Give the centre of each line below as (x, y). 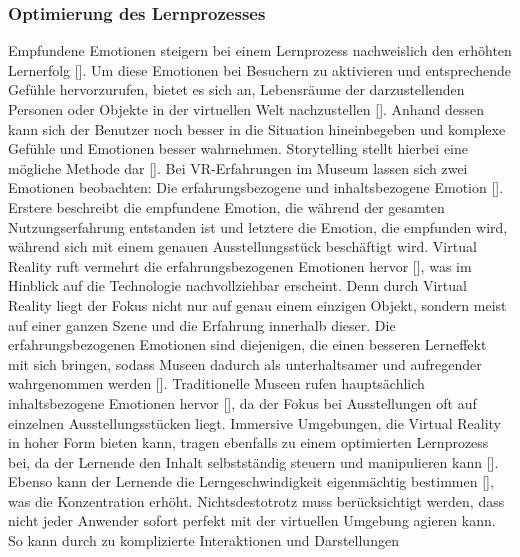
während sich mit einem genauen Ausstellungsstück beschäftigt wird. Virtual (242, 246)
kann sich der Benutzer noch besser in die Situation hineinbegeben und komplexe (257, 128)
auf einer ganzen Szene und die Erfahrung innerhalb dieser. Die (202, 324)
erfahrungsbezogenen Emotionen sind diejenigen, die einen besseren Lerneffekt (247, 344)
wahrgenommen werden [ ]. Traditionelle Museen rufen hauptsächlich (216, 383)
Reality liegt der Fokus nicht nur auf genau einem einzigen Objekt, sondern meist (257, 304)
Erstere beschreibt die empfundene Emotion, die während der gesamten (226, 206)
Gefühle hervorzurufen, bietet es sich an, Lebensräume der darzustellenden (236, 89)
